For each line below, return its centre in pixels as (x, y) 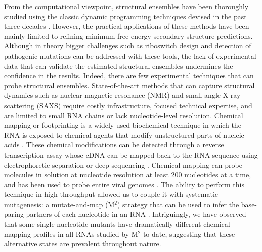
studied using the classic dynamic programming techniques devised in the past (125, 16)
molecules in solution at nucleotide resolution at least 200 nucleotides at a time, (128, 174)
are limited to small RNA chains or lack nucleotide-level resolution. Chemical (124, 115)
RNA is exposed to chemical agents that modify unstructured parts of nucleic (124, 135)
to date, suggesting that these (189, 234)
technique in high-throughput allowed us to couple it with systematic (111, 194)
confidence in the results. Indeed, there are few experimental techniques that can (129, 75)
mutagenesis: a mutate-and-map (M (59, 204)
